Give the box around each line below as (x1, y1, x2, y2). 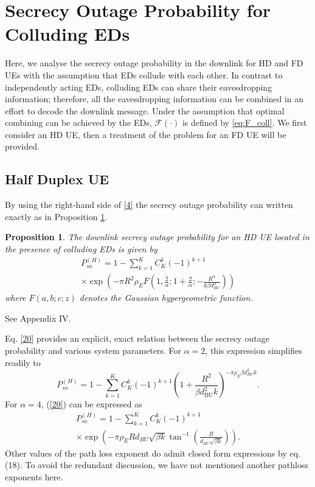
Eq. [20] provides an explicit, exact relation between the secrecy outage (5, 332, 269, 345)
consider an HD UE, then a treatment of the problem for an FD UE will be (5, 128, 286, 140)
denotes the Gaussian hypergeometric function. (79, 291, 253, 304)
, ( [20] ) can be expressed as (41, 398, 142, 410)
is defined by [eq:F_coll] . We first (182, 116, 307, 129)
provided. (5, 140, 40, 153)
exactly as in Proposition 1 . (5, 210, 108, 223)
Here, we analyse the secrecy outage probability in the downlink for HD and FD (5, 57, 303, 69)
